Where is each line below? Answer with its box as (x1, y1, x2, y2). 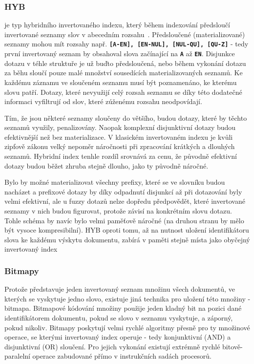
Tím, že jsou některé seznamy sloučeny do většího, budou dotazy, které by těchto (4, 112, 247, 123)
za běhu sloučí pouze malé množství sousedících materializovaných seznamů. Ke (4, 67, 243, 78)
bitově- (222, 341, 243, 351)
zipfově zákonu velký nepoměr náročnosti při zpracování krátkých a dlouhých (4, 141, 235, 151)
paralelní (4, 351, 30, 361)
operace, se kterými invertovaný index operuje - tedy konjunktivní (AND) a (4, 332, 231, 342)
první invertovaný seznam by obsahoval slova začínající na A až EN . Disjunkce (4, 48, 235, 59)
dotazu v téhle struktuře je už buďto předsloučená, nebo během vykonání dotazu (4, 58, 246, 68)
